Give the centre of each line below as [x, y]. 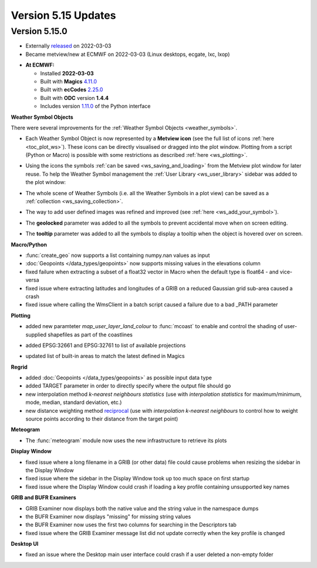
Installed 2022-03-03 [67, 73]
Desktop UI [25, 544]
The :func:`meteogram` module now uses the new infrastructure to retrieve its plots [126, 440]
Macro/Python [29, 245]
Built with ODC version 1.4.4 [75, 98]
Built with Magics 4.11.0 [68, 81]
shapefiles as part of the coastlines [90, 335]
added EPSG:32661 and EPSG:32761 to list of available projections [106, 345]
